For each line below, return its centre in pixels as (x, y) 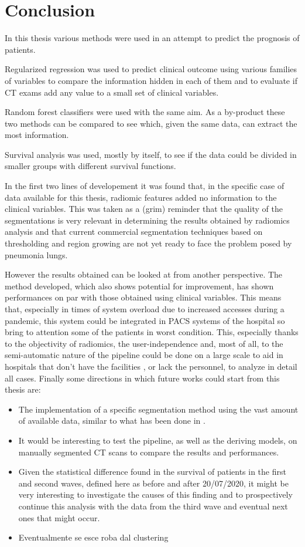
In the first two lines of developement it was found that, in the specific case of (145, 186)
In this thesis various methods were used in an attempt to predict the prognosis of (152, 38)
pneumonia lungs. (36, 254)
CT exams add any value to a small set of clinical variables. (112, 92)
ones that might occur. (59, 517)
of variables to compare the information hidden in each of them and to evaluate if (151, 80)
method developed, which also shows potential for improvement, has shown (139, 286)
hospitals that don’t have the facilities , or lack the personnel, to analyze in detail (151, 366)
